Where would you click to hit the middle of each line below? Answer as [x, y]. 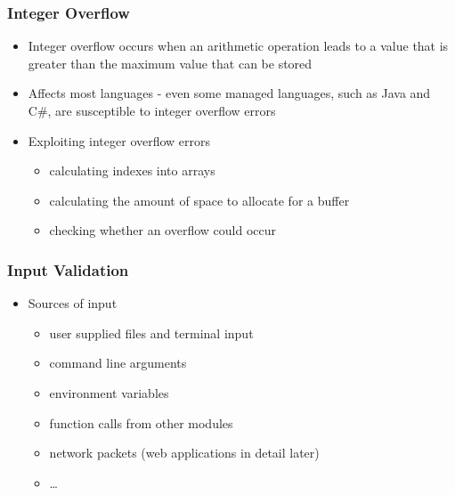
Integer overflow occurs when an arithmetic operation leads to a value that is [238, 46]
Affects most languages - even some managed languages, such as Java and [229, 93]
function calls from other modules [141, 422]
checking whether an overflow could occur [163, 230]
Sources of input [73, 303]
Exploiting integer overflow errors [119, 140]
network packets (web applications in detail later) [184, 453]
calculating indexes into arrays [132, 170]
